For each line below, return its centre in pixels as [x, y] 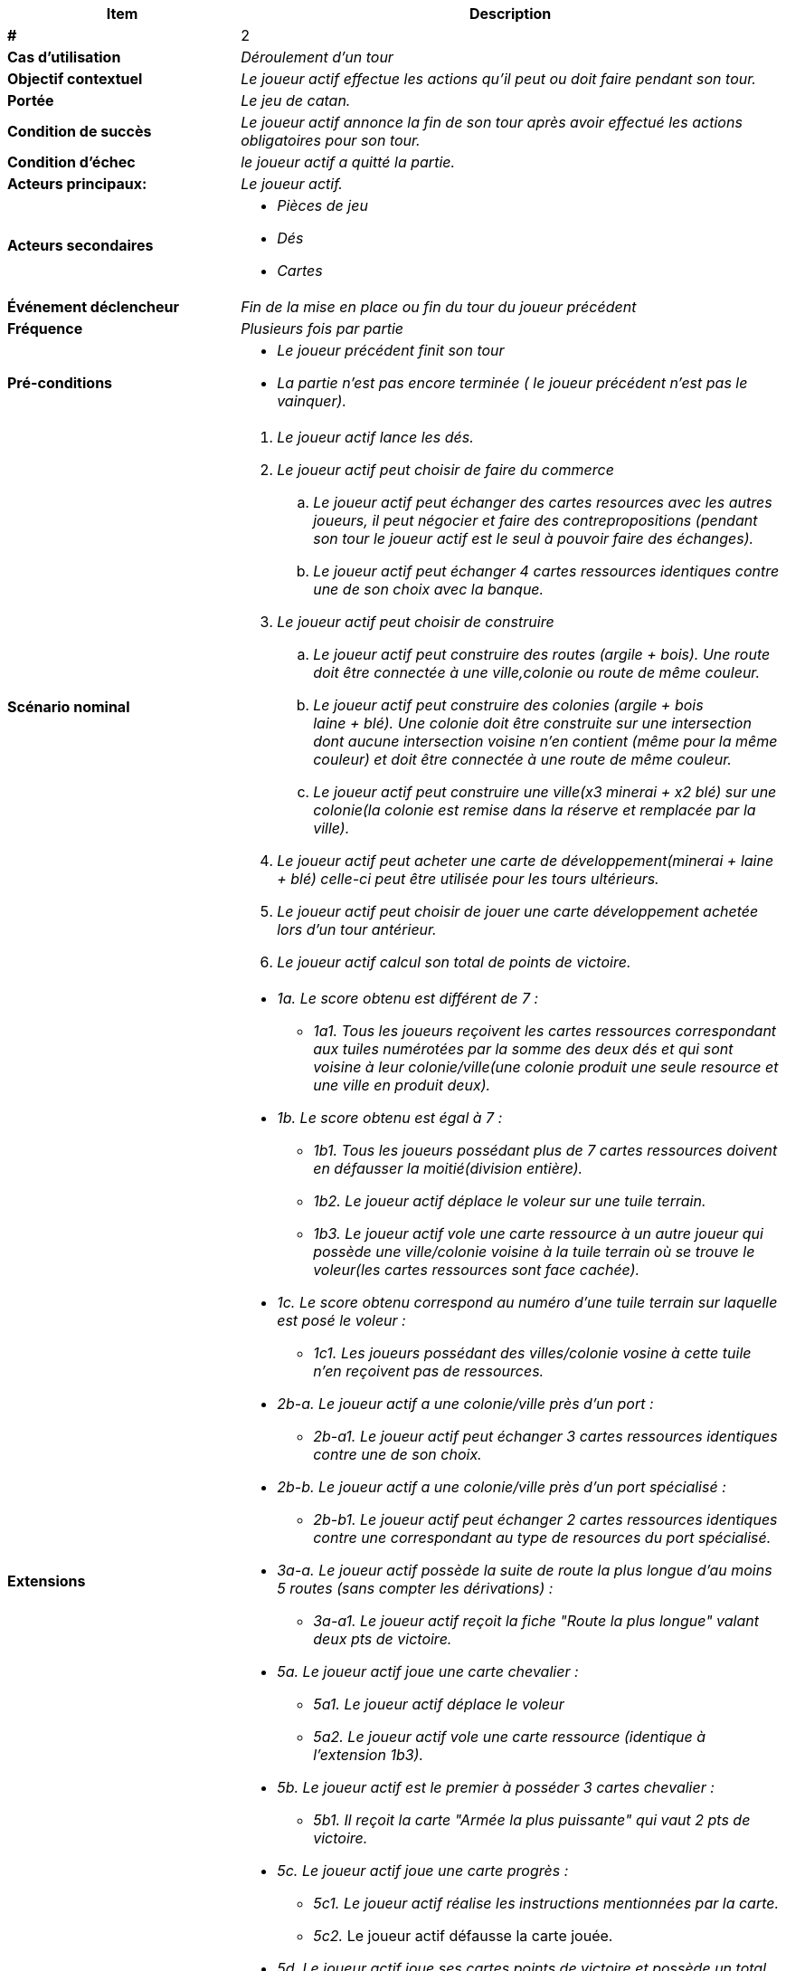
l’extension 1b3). [369, 1755]
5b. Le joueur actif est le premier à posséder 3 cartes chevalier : [496, 1787]
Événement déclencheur [94, 307]
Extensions [47, 1581]
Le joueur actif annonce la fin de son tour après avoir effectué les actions [492, 122]
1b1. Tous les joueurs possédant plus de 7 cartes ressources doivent [545, 1150]
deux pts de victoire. [383, 1639]
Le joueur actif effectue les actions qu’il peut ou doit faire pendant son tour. [498, 79]
